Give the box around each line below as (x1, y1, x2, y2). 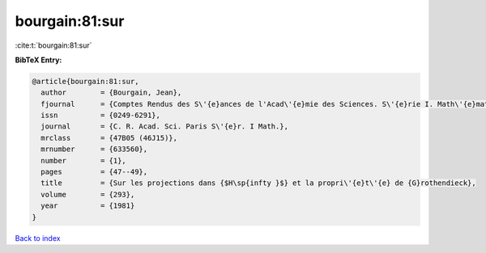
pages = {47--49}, (40, 167, 148, 177)
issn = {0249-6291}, (40, 111, 161, 120)
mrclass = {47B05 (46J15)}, (40, 133, 178, 142)
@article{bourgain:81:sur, (32, 77, 139, 86)
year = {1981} (40, 201, 135, 210)
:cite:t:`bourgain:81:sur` (15, 40, 92, 50)
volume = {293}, (40, 190, 135, 199)
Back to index (15, 233, 61, 242)
